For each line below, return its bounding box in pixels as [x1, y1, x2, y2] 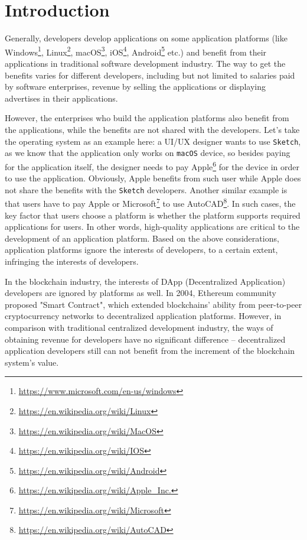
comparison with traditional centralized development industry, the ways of [5, 321, 273, 333]
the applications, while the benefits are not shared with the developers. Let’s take [5, 123, 300, 135]
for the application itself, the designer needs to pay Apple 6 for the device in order [5, 158, 300, 173]
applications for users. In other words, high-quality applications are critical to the [5, 220, 300, 233]
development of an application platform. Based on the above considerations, [5, 232, 279, 244]
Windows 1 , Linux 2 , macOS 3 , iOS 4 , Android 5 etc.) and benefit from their [5, 44, 267, 58]
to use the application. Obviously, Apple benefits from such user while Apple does [5, 172, 301, 184]
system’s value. [5, 356, 59, 368]
